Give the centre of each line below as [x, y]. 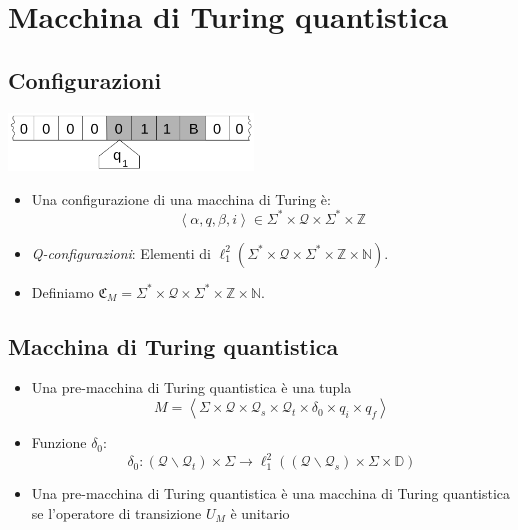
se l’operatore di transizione [116, 512]
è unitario [260, 512]
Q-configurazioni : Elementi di [121, 252]
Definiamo [62, 291]
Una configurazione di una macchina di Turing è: [181, 198]
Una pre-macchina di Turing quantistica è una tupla [191, 387]
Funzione [59, 442]
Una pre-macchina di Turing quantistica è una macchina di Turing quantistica [271, 493]
